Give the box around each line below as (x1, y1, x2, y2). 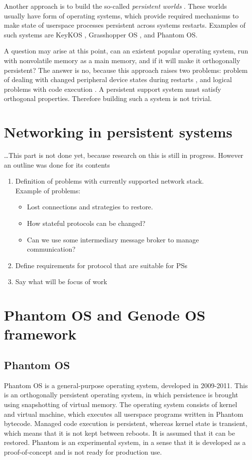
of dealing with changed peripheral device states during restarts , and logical (4, 74, 232, 85)
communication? (27, 244, 76, 254)
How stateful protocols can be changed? (27, 218, 145, 228)
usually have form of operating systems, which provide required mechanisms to (4, 10, 239, 20)
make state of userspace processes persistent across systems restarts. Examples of (4, 20, 246, 30)
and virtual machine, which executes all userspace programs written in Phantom (4, 409, 243, 419)
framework (4, 324, 77, 344)
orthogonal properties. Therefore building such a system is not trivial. (4, 93, 212, 103)
